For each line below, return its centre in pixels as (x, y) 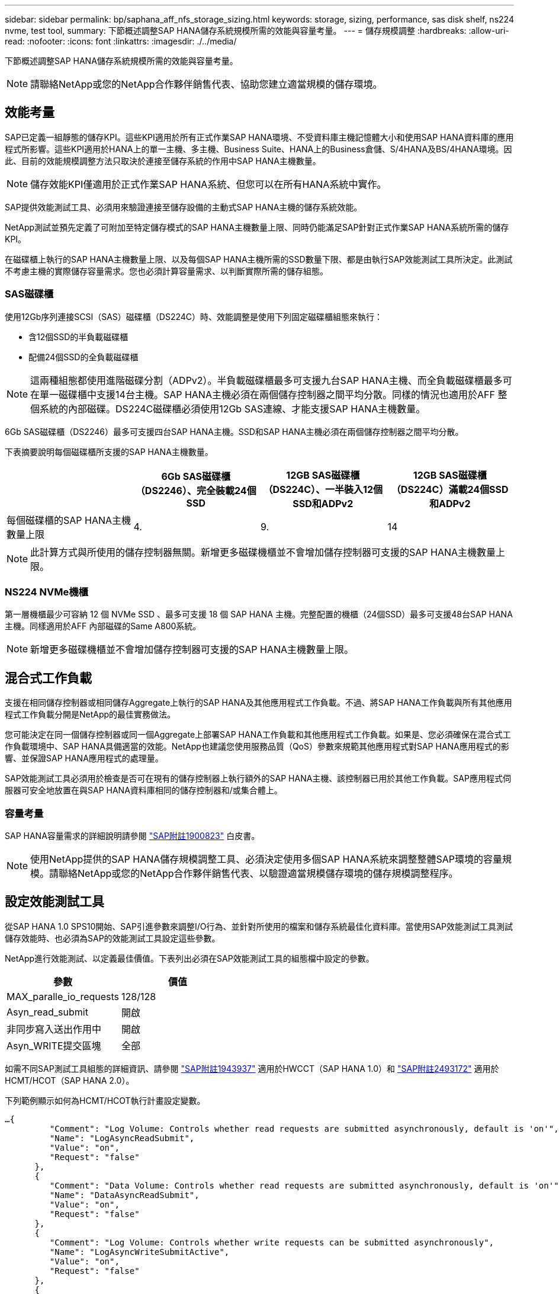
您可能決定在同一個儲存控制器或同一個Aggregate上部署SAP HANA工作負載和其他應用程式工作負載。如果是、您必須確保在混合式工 (258, 735)
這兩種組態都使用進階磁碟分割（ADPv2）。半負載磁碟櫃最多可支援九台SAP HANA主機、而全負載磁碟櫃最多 (266, 380)
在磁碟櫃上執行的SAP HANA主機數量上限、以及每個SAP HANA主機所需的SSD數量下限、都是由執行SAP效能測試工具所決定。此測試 (259, 259)
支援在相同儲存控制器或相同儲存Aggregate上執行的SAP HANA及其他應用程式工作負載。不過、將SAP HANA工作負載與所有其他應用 (258, 703)
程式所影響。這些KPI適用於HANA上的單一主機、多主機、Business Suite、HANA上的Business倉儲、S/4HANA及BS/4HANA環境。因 (258, 149)
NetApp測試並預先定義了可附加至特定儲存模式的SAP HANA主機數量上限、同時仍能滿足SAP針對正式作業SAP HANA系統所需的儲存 (257, 227)
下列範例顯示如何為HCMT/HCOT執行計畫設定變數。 (105, 1100)
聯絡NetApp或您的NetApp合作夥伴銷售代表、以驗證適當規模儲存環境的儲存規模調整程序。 (258, 873)
